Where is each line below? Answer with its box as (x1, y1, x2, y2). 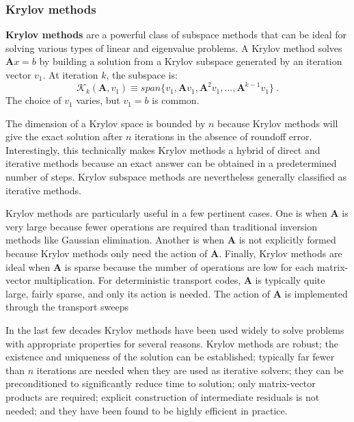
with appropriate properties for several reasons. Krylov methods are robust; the (5, 336, 338, 350)
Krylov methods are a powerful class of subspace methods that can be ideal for (5, 27, 346, 42)
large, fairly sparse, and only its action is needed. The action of (5, 286, 270, 300)
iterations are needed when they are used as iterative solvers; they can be (36, 362, 344, 377)
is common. (152, 93, 200, 107)
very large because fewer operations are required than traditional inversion (5, 219, 317, 233)
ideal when (5, 259, 51, 274)
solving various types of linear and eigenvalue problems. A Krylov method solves (5, 40, 342, 55)
